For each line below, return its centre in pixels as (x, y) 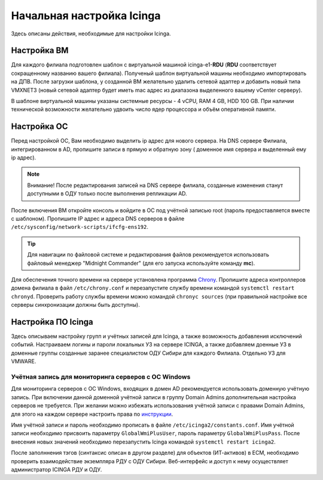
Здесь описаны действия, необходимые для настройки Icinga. (91, 34)
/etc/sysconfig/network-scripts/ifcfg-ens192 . (80, 227)
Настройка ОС (39, 127)
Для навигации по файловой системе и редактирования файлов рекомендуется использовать (148, 255)
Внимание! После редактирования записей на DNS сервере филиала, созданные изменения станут (155, 185)
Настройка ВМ (40, 51)
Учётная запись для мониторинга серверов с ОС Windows (101, 377)
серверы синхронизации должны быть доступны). (75, 305)
